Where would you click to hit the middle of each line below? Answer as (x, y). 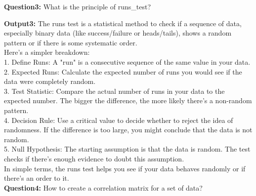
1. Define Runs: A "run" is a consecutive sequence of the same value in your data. (127, 61)
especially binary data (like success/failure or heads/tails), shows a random (118, 33)
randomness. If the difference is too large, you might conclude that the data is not (128, 130)
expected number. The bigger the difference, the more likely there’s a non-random (128, 100)
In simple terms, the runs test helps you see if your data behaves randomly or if (125, 168)
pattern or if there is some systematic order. (71, 42)
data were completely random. (50, 81)
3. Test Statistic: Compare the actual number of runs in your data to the (114, 91)
